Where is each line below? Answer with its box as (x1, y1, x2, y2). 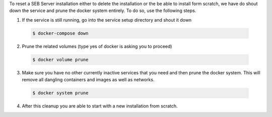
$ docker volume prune (32, 57, 89, 62)
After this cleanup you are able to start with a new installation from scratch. (22, 103, 178, 109)
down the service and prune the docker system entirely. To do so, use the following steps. (9, 8, 196, 14)
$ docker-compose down (32, 30, 89, 36)
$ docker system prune (32, 90, 89, 96)
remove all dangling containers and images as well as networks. (22, 77, 155, 83)
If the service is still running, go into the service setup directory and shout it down (22, 17, 192, 23)
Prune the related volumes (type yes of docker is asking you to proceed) (22, 43, 172, 49)
